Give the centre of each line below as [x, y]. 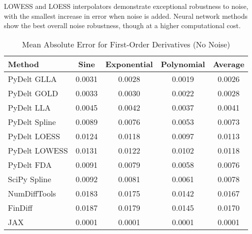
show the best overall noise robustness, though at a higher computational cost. [122, 25]
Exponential [129, 64]
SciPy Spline [30, 179]
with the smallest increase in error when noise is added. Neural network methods [126, 16]
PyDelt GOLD [33, 93]
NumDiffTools [32, 193]
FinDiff [20, 207]
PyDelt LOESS [34, 136]
